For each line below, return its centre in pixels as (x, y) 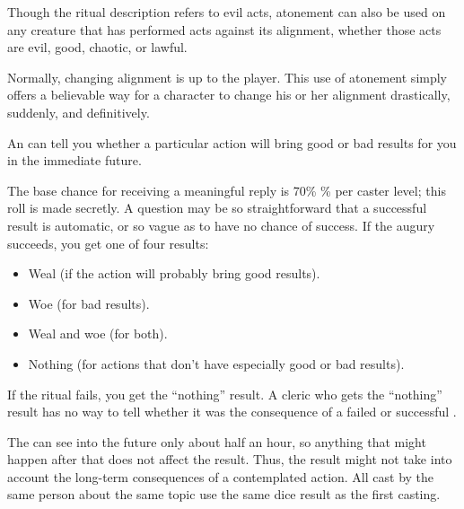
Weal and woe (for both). (98, 333)
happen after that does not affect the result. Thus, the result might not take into (230, 459)
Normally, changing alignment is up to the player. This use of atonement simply (227, 77)
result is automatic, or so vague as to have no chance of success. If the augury (221, 225)
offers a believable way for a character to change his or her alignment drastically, (229, 95)
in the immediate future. (74, 160)
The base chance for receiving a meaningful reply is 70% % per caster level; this (227, 190)
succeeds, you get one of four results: (108, 243)
